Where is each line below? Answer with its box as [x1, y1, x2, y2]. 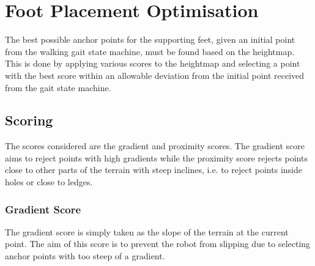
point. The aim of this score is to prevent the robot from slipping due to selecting [5, 237, 311, 250]
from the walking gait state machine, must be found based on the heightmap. [5, 45, 295, 57]
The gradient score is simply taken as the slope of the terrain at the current [5, 225, 289, 238]
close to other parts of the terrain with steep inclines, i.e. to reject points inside [5, 163, 302, 176]
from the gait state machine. [5, 81, 111, 94]
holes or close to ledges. [5, 175, 93, 188]
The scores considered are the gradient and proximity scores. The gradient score [5, 139, 305, 152]
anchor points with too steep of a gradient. [5, 249, 165, 262]
